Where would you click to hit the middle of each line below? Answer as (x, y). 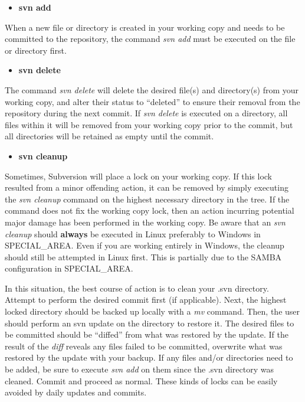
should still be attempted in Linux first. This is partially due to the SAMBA (143, 256)
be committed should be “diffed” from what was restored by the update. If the (147, 334)
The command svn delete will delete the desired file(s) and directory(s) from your (152, 89)
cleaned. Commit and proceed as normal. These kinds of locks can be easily (141, 380)
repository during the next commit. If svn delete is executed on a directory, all (146, 113)
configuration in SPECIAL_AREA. (69, 268)
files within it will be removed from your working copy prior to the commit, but (149, 124)
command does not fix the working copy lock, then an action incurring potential (150, 210)
